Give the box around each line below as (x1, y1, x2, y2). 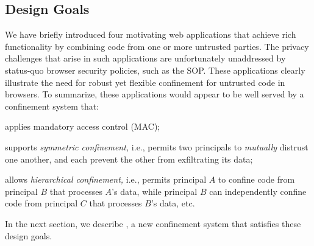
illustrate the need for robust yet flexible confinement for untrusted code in (5, 76, 285, 88)
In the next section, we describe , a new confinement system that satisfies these (5, 217, 301, 230)
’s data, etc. (151, 197, 195, 209)
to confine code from (218, 173, 295, 186)
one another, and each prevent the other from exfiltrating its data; (5, 152, 253, 165)
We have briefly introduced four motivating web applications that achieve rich (5, 28, 296, 41)
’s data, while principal (112, 184, 198, 197)
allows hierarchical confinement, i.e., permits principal (5, 173, 207, 186)
